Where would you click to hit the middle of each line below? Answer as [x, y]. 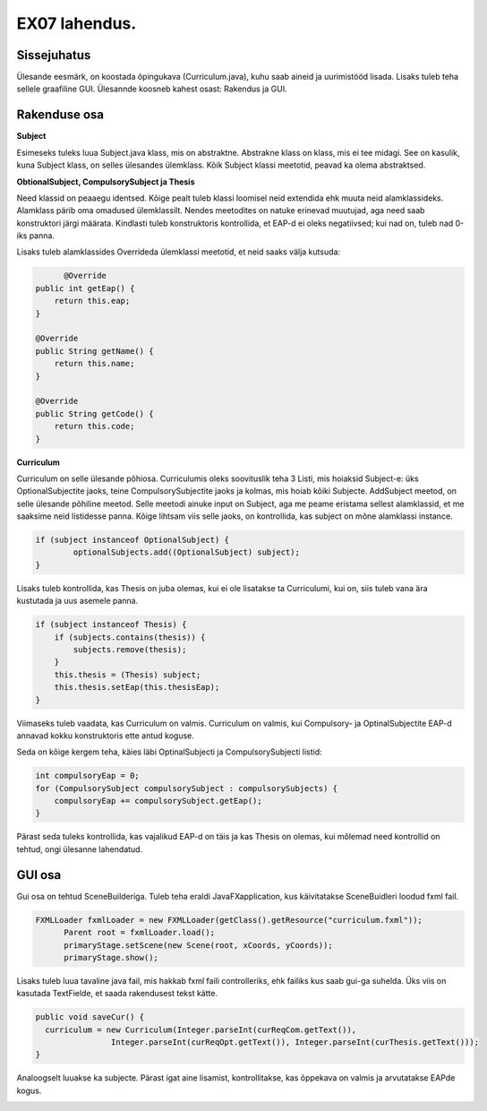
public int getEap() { [85, 288]
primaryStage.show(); [111, 957]
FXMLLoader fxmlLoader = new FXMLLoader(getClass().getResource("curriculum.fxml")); [229, 920]
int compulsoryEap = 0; [88, 776]
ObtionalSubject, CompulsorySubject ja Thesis [106, 181]
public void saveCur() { [90, 1017]
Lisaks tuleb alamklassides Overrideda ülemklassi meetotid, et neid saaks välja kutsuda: [178, 252]
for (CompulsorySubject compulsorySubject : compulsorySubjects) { [187, 788]
